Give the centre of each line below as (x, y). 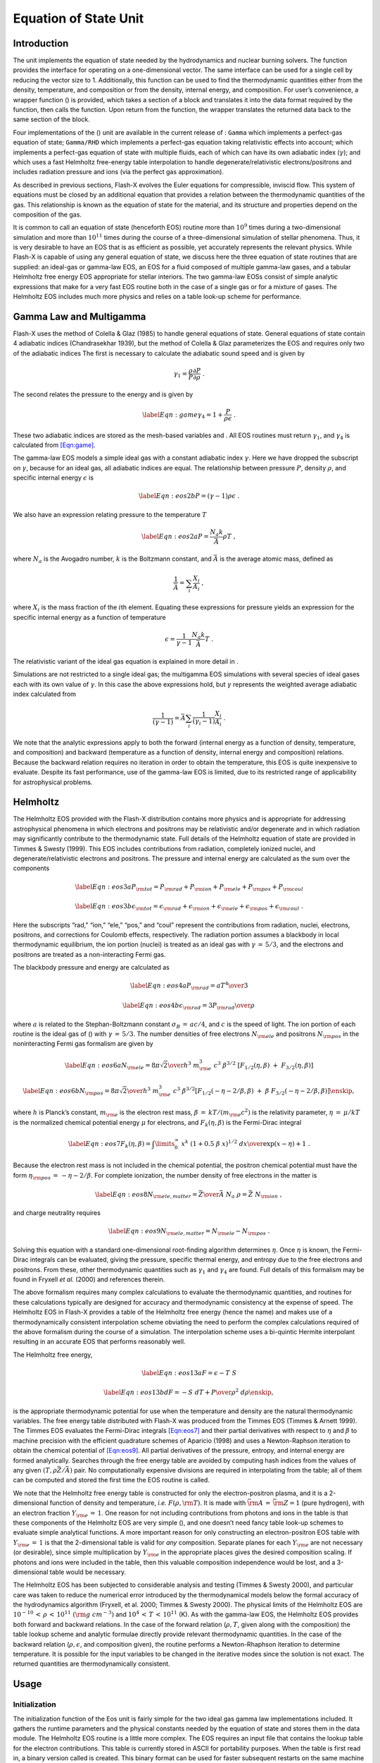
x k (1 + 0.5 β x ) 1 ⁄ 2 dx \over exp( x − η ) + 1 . (246, 1143)
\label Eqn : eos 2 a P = (175, 537)
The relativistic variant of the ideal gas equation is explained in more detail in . (126, 661)
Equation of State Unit (78, 18)
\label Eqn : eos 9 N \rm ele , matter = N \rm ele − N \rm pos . (189, 1232)
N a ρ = (236, 1195)
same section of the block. (52, 119)
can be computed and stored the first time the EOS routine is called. (112, 1480)
